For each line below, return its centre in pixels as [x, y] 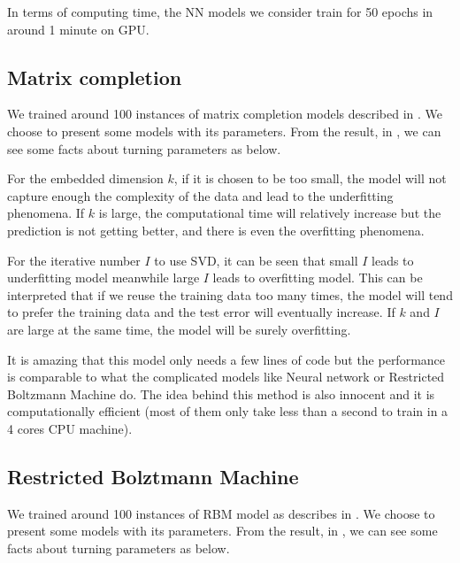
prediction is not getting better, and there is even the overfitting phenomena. [216, 230]
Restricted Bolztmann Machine [153, 476]
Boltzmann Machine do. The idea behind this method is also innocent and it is [221, 393]
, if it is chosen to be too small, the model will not [310, 178]
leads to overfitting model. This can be [318, 278]
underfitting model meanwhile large [103, 278]
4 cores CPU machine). [70, 428]
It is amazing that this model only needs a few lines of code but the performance [226, 359]
